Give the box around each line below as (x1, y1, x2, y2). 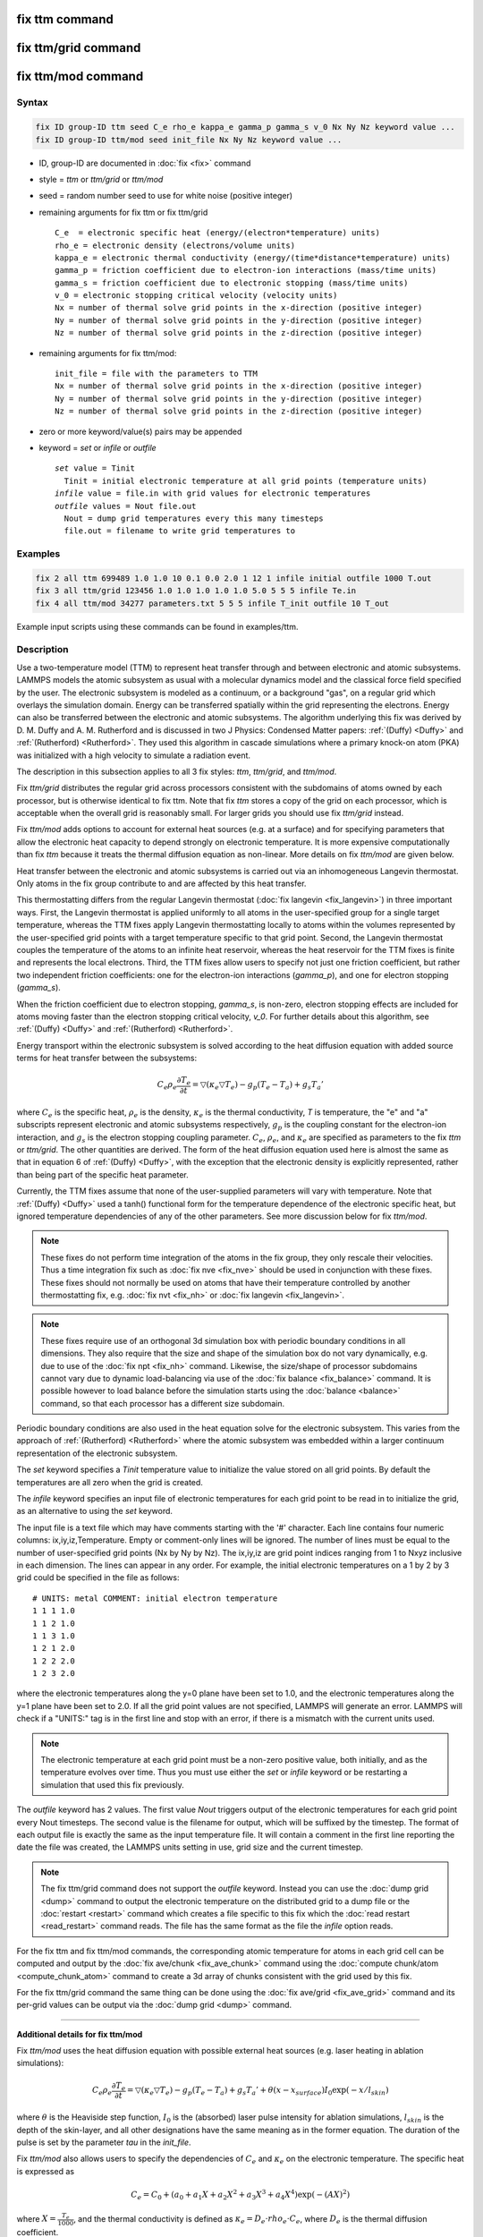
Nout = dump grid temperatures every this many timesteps (64, 513, 324, 523)
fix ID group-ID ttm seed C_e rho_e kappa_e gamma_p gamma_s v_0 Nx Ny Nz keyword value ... (35, 122, 455, 132)
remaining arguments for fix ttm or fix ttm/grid (38, 207, 208, 217)
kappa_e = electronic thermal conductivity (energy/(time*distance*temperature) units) (55, 252, 452, 263)
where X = (16, 2213, 57, 2224)
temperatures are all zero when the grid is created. (16, 1476, 203, 1487)
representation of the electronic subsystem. (16, 1448, 178, 1459)
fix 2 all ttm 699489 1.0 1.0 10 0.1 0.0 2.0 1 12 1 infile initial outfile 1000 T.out (35, 573, 432, 583)
